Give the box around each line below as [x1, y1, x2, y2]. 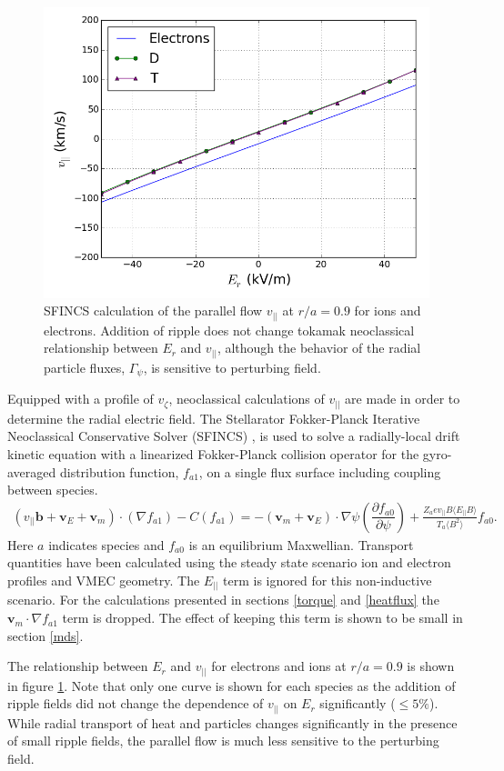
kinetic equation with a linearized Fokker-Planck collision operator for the [7, 444, 419, 463]
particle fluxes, [44, 357, 126, 376]
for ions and [354, 301, 421, 320]
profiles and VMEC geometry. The [7, 570, 200, 589]
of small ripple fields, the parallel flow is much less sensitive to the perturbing [7, 731, 439, 750]
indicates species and [48, 535, 165, 554]
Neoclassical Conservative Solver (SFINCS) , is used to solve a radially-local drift [7, 426, 460, 446]
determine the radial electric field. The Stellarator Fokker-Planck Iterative [7, 408, 420, 427]
